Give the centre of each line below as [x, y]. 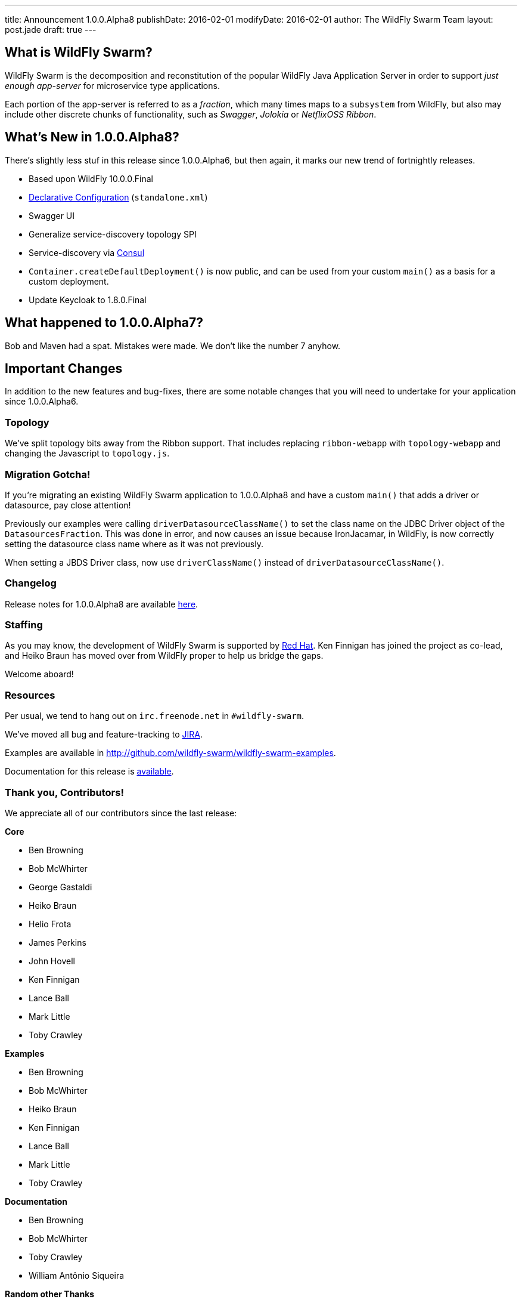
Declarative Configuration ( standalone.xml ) [118, 197]
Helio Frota [50, 924]
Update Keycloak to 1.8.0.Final [88, 300]
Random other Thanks [50, 1294]
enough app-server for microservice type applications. [112, 85]
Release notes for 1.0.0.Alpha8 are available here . [102, 604]
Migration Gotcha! [48, 474]
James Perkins [58, 942]
